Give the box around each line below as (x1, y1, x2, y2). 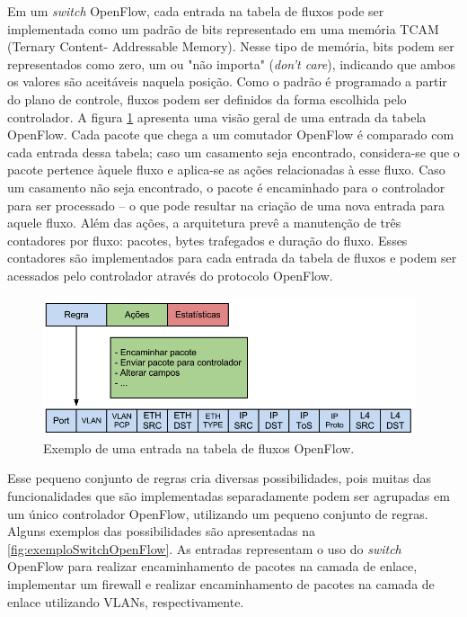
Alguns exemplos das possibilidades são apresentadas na (7, 522, 315, 541)
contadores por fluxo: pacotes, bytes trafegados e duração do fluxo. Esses (7, 230, 408, 249)
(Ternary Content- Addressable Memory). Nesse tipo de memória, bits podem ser (7, 37, 454, 56)
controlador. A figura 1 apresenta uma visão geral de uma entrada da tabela (7, 107, 427, 126)
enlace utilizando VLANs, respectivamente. (7, 592, 244, 611)
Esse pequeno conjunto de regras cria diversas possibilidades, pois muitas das (7, 469, 432, 487)
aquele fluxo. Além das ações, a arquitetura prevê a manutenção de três (7, 213, 401, 232)
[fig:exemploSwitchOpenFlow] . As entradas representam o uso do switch (7, 539, 401, 558)
